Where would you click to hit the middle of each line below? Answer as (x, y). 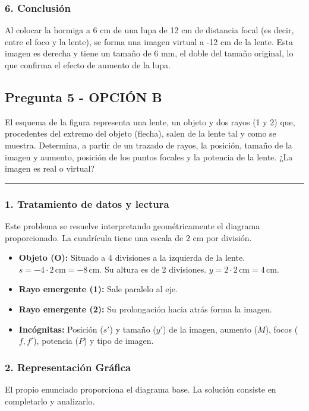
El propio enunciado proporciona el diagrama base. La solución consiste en (141, 389)
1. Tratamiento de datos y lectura (87, 203)
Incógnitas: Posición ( (61, 329)
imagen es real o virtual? (50, 168)
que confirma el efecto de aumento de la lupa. (88, 65)
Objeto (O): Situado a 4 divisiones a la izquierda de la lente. (132, 257)
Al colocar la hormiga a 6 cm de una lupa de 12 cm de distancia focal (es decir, (149, 30)
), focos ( (282, 329)
